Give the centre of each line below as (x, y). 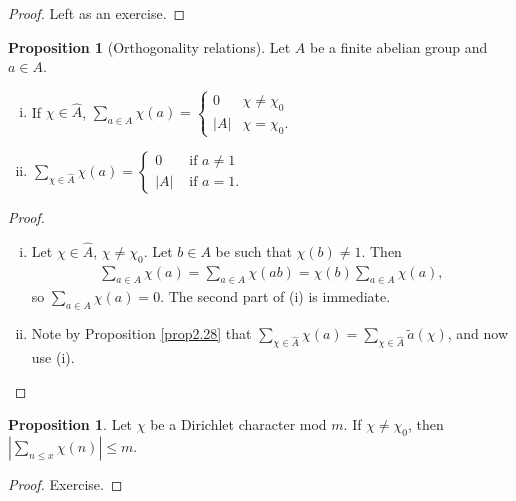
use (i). (53, 356)
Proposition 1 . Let (70, 424)
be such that (253, 250)
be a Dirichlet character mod (238, 424)
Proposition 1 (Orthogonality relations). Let (149, 46)
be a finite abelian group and (398, 46)
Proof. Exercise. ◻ (65, 483)
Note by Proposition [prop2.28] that (141, 333)
